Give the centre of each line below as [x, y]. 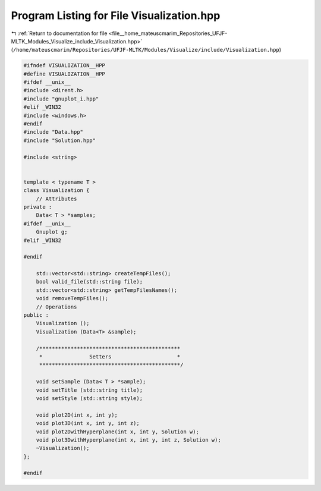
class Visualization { [56, 191]
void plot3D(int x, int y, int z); [88, 423]
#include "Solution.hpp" [60, 140]
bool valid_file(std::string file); [89, 282]
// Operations [56, 307]
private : [38, 207]
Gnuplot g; [52, 232]
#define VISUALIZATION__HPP [64, 74]
